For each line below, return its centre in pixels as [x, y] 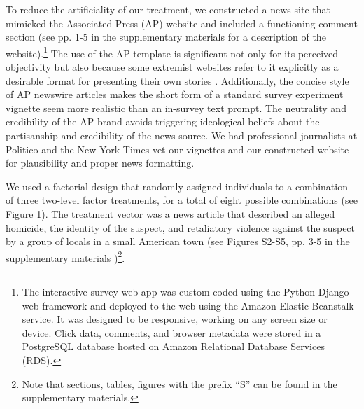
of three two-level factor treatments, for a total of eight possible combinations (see [182, 200]
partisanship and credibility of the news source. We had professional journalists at [182, 135]
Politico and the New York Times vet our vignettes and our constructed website [177, 149]
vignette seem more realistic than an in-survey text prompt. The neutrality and [176, 108]
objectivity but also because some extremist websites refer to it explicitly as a [172, 67]
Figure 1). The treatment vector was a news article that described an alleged [170, 213]
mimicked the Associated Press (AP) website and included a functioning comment [182, 23]
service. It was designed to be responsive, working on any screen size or [175, 319]
